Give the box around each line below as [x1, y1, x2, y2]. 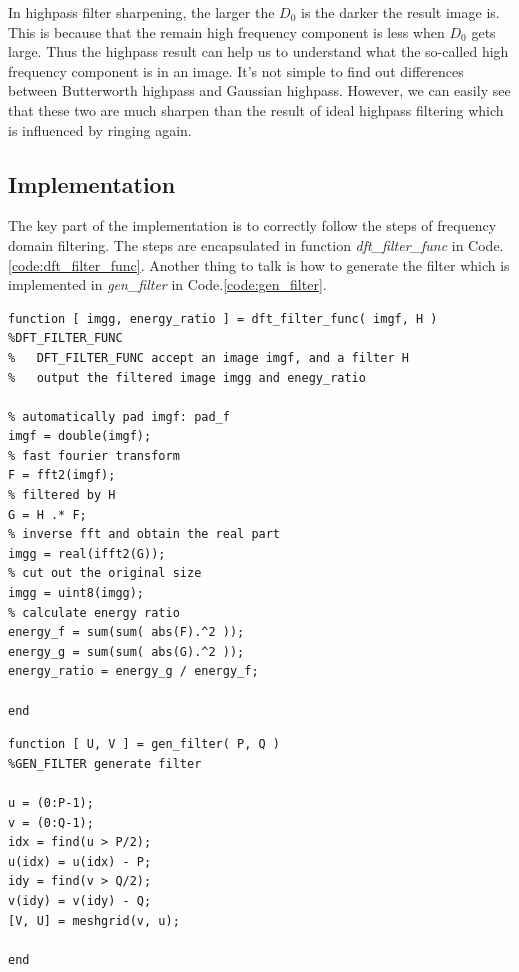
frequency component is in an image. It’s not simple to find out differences [8, 60, 464, 81]
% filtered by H [8, 488, 116, 503]
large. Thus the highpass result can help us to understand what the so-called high [8, 41, 509, 62]
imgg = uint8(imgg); [8, 586, 145, 601]
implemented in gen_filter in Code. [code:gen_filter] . [8, 274, 327, 295]
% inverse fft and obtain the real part [8, 527, 281, 542]
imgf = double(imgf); [8, 429, 152, 444]
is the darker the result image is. [301, 2, 500, 22]
